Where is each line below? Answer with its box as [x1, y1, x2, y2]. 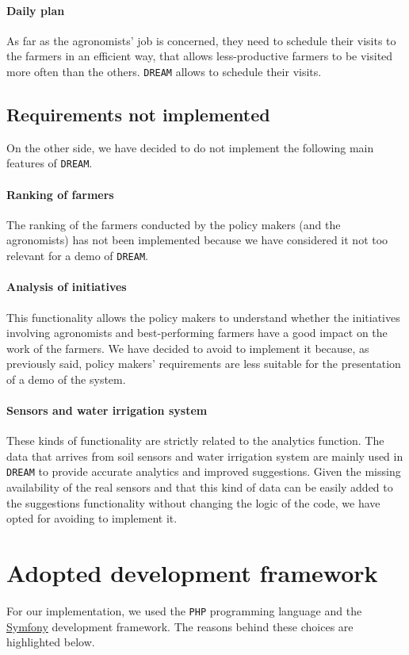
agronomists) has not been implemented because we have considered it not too [6, 232, 388, 248]
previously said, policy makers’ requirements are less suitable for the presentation [6, 355, 401, 372]
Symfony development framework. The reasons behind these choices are [6, 618, 354, 634]
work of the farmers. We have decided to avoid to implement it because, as [6, 339, 369, 356]
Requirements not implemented [6, 102, 270, 127]
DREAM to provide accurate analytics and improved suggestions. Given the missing [6, 463, 401, 480]
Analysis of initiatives [6, 278, 127, 295]
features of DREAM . [6, 155, 93, 171]
